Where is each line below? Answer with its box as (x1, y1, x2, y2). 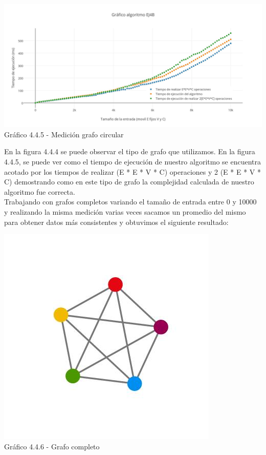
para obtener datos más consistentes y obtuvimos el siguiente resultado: (4, 216, 229, 227)
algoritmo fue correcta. (4, 186, 75, 197)
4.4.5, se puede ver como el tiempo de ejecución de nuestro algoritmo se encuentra (4, 156, 261, 167)
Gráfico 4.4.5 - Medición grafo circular (4, 129, 124, 139)
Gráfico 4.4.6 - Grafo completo (4, 441, 100, 451)
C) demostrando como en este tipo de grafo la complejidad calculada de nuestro (4, 176, 254, 187)
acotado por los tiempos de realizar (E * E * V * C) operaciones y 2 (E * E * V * (4, 166, 261, 177)
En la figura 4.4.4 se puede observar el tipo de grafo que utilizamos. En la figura (4, 146, 255, 157)
